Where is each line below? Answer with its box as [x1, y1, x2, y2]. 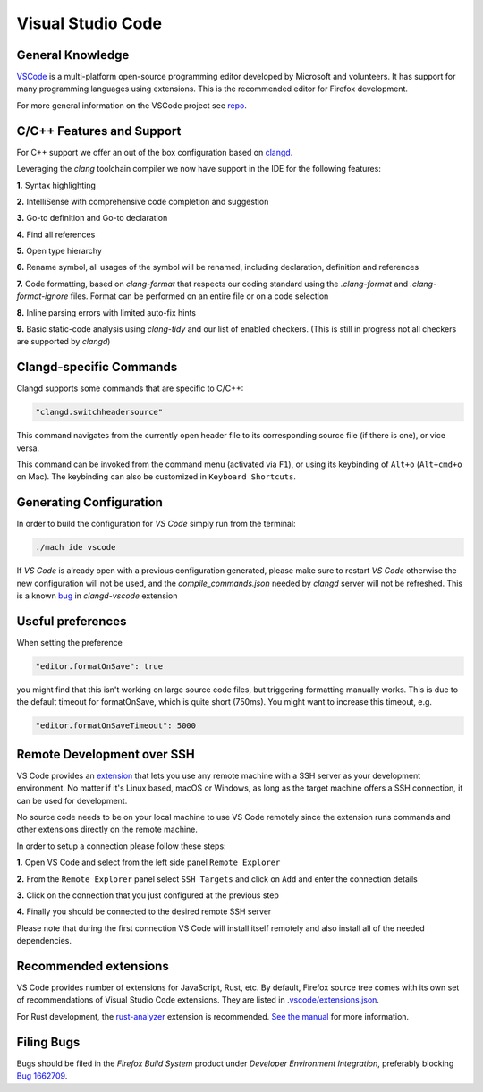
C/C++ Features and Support [16, 123, 182, 139]
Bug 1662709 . [16, 1071, 68, 1081]
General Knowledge [16, 47, 130, 63]
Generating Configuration [16, 495, 163, 510]
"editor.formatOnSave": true [35, 662, 164, 672]
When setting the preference [16, 638, 123, 648]
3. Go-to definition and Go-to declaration [16, 213, 168, 224]
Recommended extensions [16, 959, 169, 974]
